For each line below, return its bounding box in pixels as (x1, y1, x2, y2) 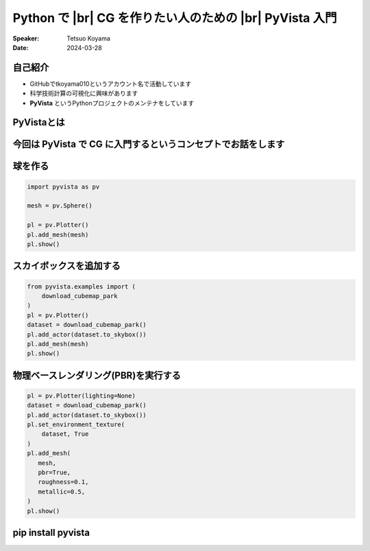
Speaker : (12, 34, 40, 42)
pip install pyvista (12, 527, 90, 539)
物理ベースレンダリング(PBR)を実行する (12, 369, 182, 381)
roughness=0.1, (38, 478, 89, 486)
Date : (12, 43, 29, 51)
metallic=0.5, (38, 487, 86, 495)
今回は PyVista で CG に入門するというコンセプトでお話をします (12, 138, 285, 150)
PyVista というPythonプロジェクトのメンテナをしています (29, 99, 195, 107)
